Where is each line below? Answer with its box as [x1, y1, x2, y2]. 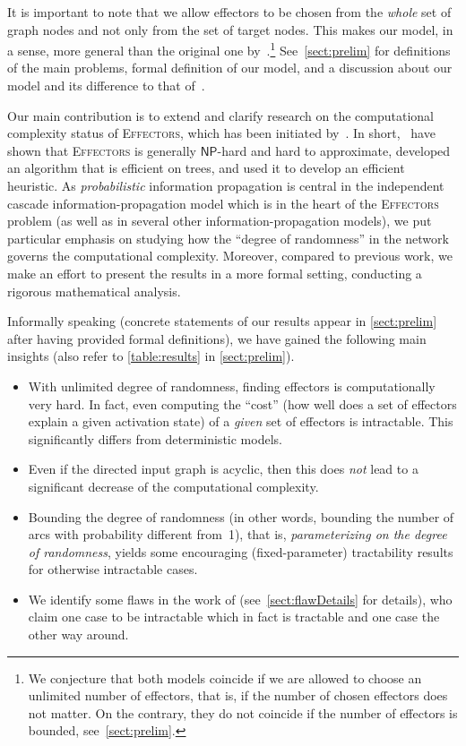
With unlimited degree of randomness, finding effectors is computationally [28, 376, 436, 395]
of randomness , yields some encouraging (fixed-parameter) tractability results [28, 542, 453, 561]
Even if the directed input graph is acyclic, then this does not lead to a [28, 459, 419, 478]
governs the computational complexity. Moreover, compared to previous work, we [7, 246, 453, 265]
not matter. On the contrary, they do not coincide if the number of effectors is [28, 703, 458, 722]
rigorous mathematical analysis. [7, 281, 181, 300]
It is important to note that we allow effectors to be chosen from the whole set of [7, 3, 452, 21]
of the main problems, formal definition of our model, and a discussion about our [7, 58, 453, 77]
